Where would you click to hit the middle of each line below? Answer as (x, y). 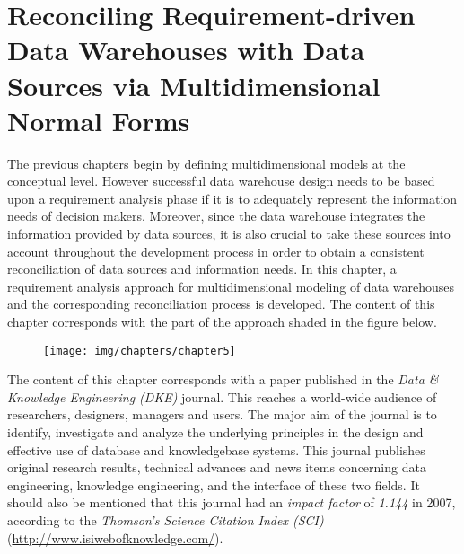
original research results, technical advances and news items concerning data (217, 467)
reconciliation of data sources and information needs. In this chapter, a (202, 269)
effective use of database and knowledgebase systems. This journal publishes (216, 449)
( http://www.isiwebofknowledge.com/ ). (115, 537)
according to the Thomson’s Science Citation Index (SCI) (166, 520)
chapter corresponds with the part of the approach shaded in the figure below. (222, 322)
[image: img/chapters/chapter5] (140, 351)
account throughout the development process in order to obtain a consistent (216, 251)
